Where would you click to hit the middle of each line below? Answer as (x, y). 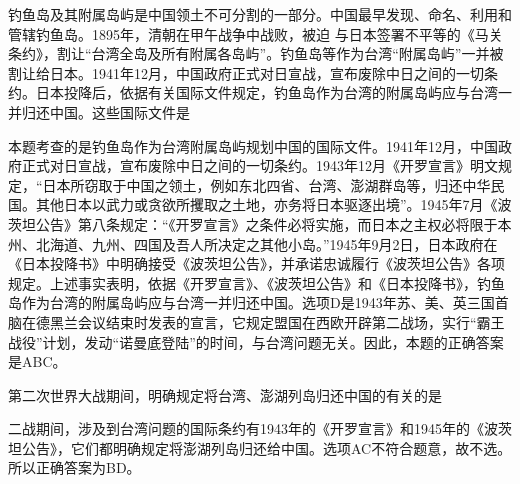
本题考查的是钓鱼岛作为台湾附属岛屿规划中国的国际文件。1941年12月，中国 (253, 145)
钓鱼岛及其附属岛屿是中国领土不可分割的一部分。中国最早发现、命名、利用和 (260, 14)
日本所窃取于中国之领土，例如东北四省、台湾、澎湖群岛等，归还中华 (266, 184)
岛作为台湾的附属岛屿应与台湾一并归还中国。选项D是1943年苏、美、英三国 (251, 302)
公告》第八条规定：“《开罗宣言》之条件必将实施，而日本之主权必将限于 (266, 223)
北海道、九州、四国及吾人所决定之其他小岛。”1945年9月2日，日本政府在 (266, 243)
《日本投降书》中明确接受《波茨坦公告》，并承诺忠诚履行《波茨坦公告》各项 (256, 263)
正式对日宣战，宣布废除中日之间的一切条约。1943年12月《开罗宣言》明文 (259, 165)
